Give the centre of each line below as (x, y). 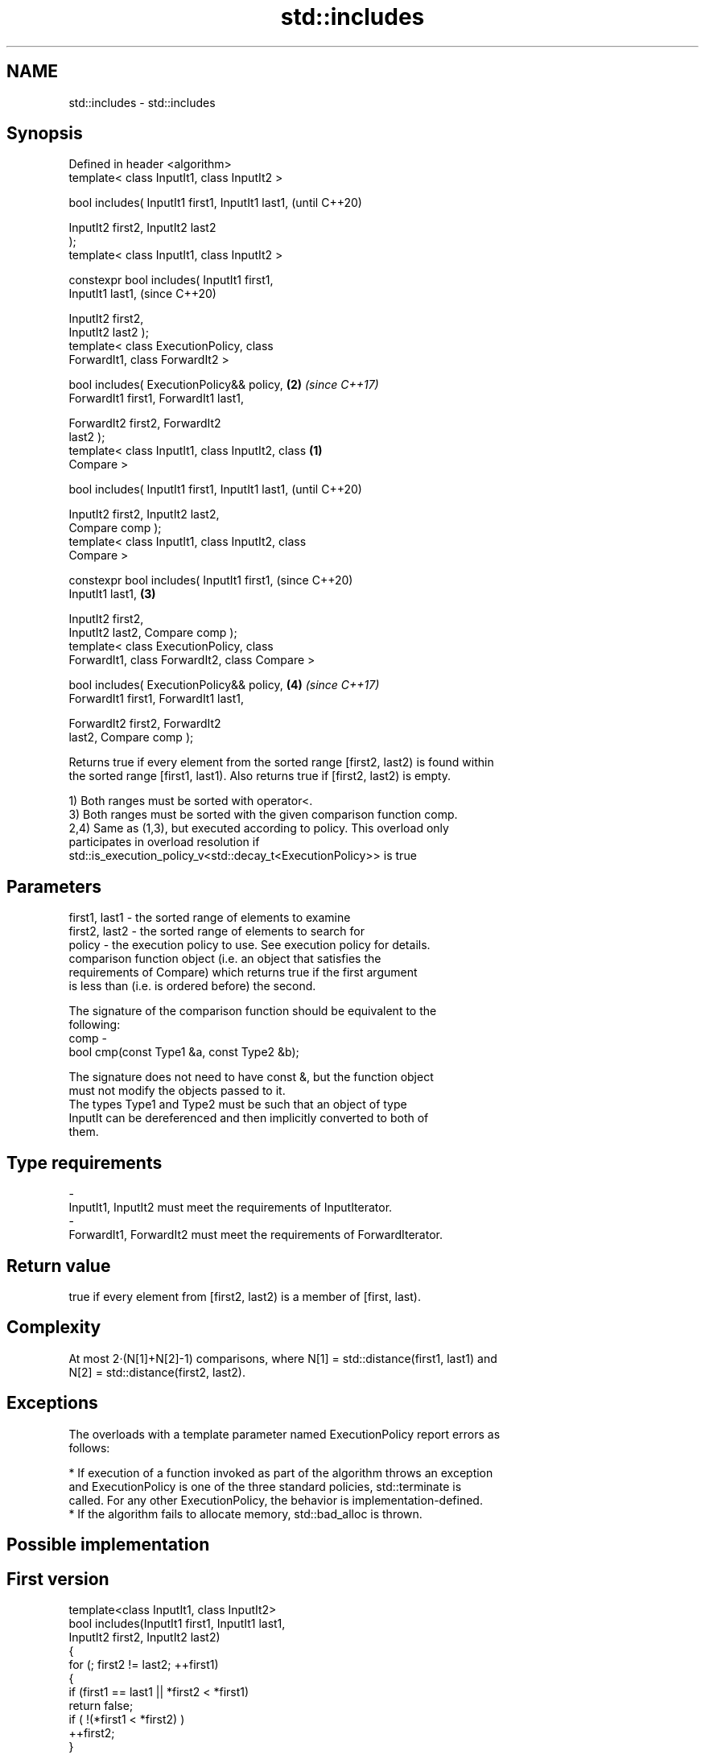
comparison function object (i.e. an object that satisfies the (225, 959)
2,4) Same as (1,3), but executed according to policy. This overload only (259, 828)
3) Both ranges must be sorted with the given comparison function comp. (263, 815)
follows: (89, 1447)
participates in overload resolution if (164, 842)
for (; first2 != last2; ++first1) (144, 1664)
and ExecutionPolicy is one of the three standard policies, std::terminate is (265, 1486)
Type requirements (85, 1162)
